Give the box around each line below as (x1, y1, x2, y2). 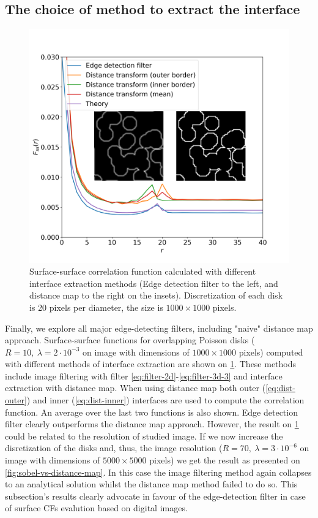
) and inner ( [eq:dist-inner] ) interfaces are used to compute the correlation (26, 394, 305, 406)
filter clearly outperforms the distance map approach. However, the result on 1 (5, 417, 299, 430)
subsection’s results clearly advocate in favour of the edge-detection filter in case (5, 489, 306, 502)
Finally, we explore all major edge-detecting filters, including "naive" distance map (5, 321, 313, 334)
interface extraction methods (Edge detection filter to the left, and (29, 276, 278, 289)
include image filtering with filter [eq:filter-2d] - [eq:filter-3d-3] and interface (5, 369, 283, 382)
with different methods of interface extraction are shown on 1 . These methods (5, 357, 297, 370)
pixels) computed (239, 345, 303, 358)
